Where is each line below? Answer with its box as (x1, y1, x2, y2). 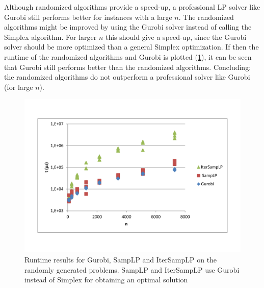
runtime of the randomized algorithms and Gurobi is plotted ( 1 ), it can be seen (4, 51, 252, 62)
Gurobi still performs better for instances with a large (4, 11, 172, 22)
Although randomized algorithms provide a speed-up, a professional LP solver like (4, 2, 260, 12)
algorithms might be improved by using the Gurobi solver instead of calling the (4, 21, 252, 32)
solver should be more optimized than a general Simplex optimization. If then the (4, 41, 259, 52)
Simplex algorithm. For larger (4, 31, 97, 42)
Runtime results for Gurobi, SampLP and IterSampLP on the (24, 254, 217, 265)
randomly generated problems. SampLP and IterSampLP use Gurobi (24, 264, 240, 275)
